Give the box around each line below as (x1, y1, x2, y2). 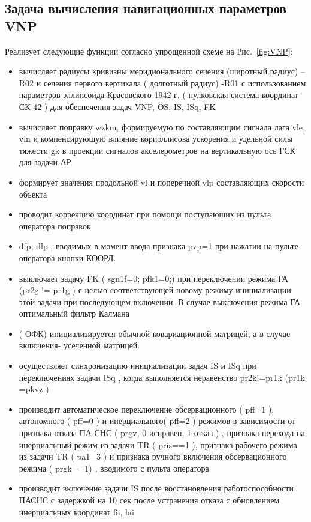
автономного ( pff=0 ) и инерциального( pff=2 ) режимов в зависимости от (19, 414, 296, 427)
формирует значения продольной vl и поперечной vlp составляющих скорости (19, 175, 304, 188)
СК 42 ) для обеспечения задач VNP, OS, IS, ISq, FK (19, 100, 216, 112)
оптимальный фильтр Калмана (19, 307, 129, 320)
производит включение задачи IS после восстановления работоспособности (19, 482, 294, 494)
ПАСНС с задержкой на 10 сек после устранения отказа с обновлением (19, 494, 280, 506)
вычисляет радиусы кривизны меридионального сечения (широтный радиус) (19, 65, 298, 77)
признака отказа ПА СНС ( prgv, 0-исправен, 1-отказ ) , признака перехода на (19, 426, 305, 439)
